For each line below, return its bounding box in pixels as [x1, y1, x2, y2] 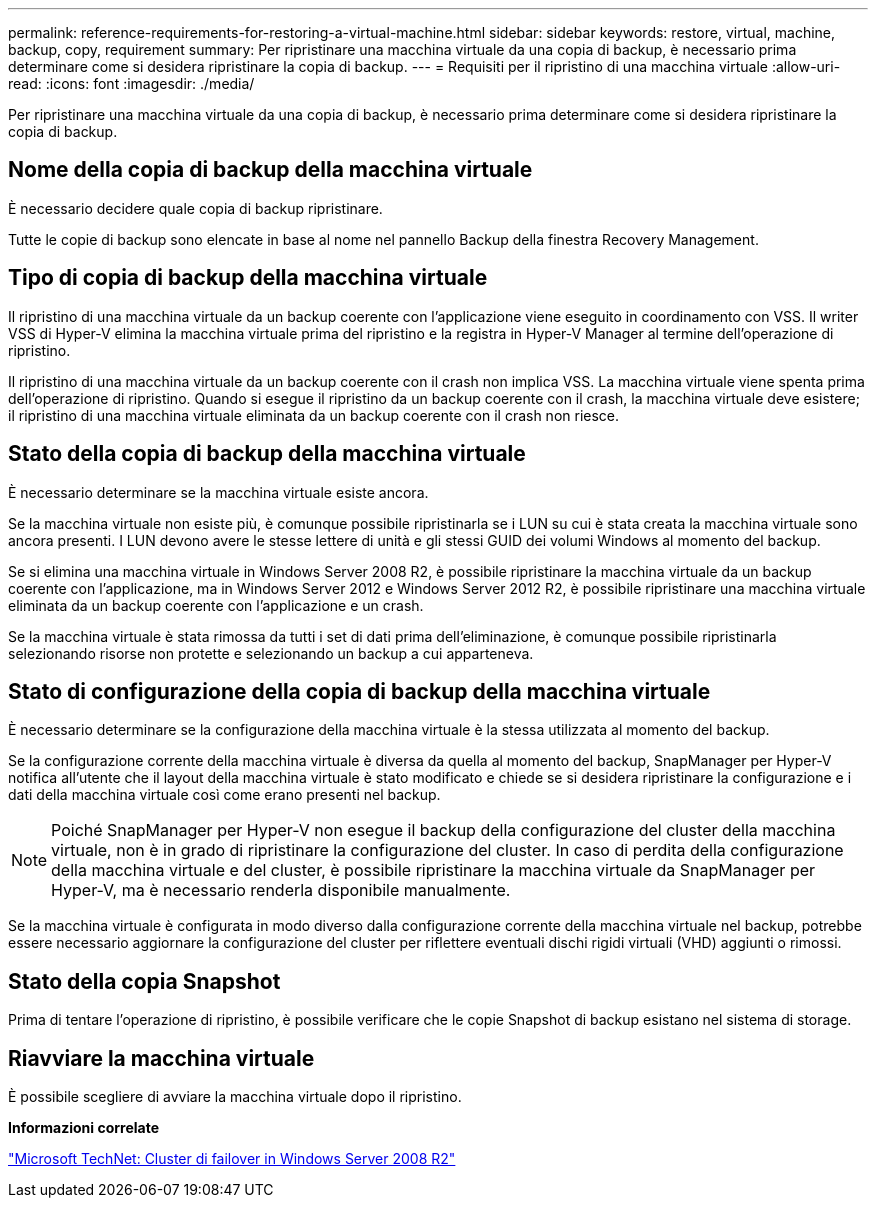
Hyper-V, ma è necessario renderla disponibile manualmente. [51, 880, 511, 901]
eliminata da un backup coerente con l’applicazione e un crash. [8, 596, 424, 614]
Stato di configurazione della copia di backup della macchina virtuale [8, 678, 711, 704]
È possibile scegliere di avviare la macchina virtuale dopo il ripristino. [8, 1088, 462, 1106]
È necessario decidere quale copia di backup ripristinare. [8, 199, 383, 217]
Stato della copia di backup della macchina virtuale [8, 441, 526, 467]
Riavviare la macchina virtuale [8, 1045, 315, 1071]
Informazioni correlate [8, 1119, 160, 1137]
